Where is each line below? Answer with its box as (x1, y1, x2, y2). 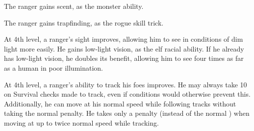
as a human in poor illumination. (4, 62, 103, 73)
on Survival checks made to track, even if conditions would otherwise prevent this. (4, 89, 251, 99)
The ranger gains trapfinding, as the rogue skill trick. (4, 17, 164, 27)
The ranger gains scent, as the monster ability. (4, 1, 144, 11)
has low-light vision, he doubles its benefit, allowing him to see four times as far (4, 53, 244, 63)
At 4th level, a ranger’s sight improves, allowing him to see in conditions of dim (4, 34, 243, 44)
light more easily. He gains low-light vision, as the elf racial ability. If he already (4, 43, 244, 53)
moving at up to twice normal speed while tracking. (4, 117, 159, 128)
